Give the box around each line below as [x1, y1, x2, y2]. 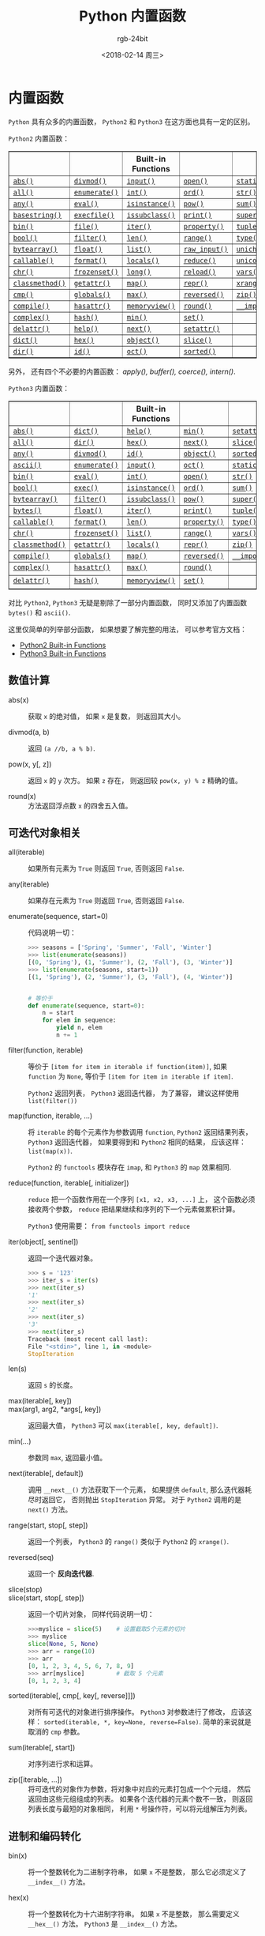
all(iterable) [8, 847, 45, 857]
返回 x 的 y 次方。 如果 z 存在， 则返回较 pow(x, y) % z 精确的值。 [28, 775, 242, 785]
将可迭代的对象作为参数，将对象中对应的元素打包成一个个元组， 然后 [28, 1784, 251, 1794]
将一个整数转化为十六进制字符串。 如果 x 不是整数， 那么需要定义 [28, 1909, 240, 1919]
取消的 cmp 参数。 [28, 1727, 84, 1737]
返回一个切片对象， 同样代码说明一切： [28, 1610, 155, 1619]
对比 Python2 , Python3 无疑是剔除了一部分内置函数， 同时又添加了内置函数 [8, 597, 248, 607]
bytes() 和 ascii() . [8, 608, 71, 617]
